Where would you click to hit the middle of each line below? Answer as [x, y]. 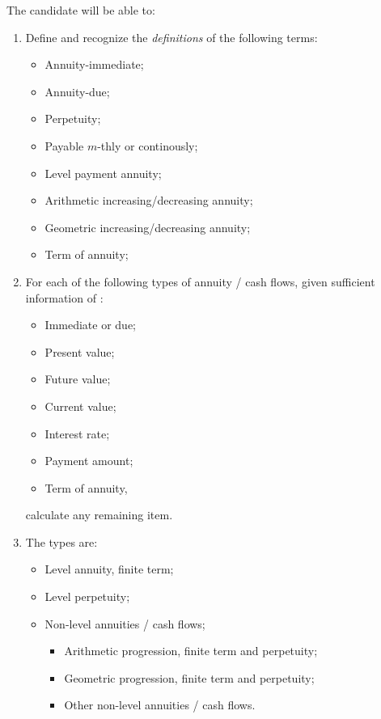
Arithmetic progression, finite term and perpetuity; [191, 651]
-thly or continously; [148, 145]
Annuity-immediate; [94, 64]
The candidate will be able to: [81, 10]
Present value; [80, 351]
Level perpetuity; [87, 596]
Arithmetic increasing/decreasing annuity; [149, 200]
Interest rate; [77, 433]
